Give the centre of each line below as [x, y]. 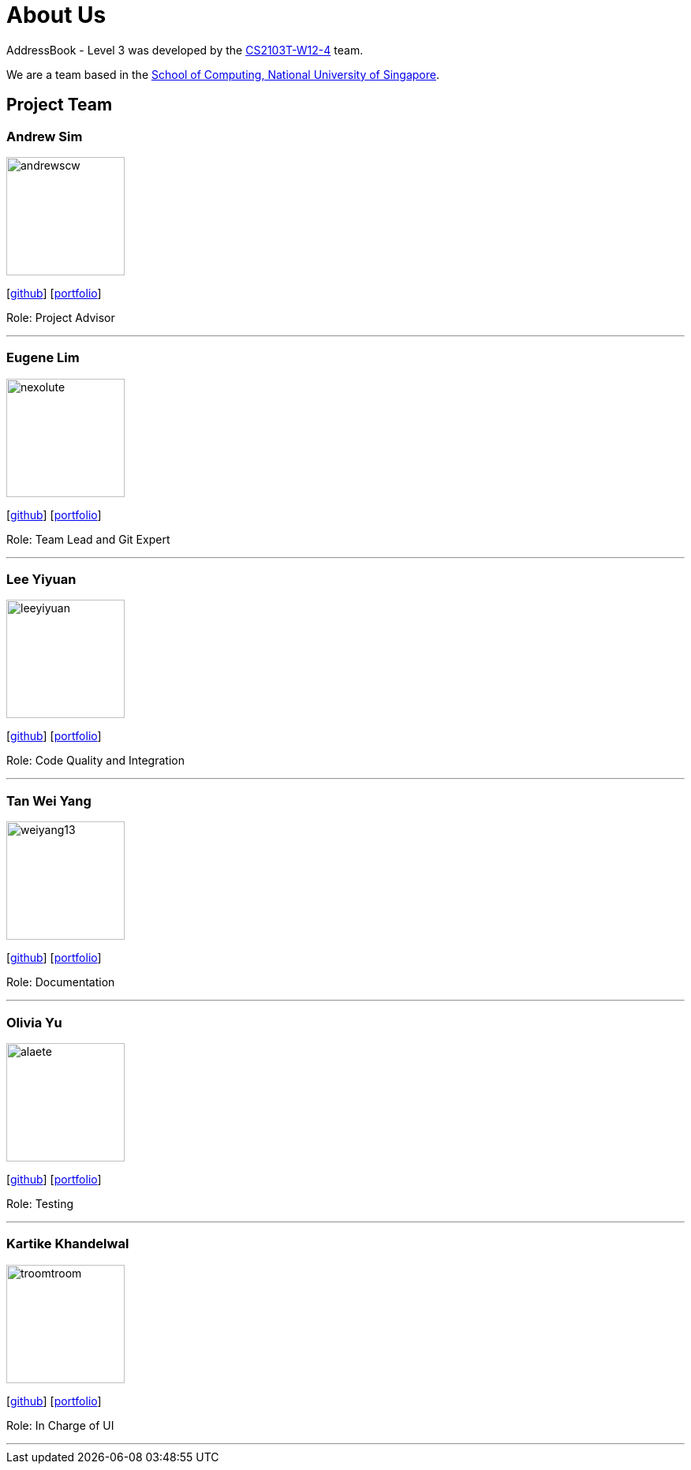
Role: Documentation [61, 982]
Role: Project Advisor [61, 317]
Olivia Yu [34, 1022]
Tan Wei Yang [49, 800]
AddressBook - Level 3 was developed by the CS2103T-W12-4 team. [185, 50]
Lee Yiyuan [41, 580]
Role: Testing [40, 1203]
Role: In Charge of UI [60, 1425]
